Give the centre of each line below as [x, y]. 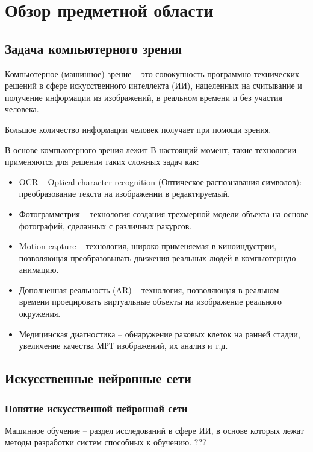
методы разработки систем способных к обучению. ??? [106, 442]
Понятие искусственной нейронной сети [96, 408]
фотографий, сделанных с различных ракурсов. [105, 225]
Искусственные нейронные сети [98, 378]
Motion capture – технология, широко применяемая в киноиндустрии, [148, 246]
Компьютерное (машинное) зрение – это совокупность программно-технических [152, 73]
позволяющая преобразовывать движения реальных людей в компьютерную [157, 257]
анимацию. [39, 269]
